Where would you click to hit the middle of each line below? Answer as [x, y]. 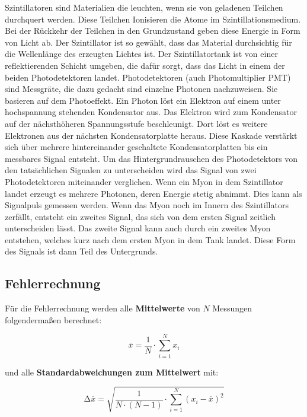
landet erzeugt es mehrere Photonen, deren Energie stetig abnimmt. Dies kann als [153, 193]
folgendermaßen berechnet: [53, 319]
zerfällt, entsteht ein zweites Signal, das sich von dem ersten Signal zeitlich [140, 216]
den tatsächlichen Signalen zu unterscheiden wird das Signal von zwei [131, 170]
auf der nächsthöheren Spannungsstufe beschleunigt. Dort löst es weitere [136, 123]
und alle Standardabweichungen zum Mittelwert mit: [112, 372]
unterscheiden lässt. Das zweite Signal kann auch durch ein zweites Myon [138, 228]
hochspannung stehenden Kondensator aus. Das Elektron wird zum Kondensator [151, 112]
